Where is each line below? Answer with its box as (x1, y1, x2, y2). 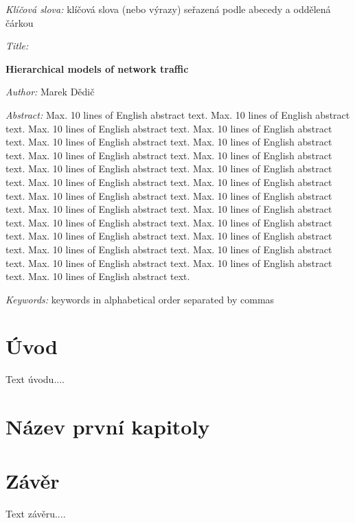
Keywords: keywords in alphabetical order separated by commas (5, 292, 275, 306)
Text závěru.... (5, 506, 66, 520)
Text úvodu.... (5, 372, 65, 386)
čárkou (5, 15, 34, 30)
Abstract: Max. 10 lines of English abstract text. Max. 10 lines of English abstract (5, 107, 350, 121)
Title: (5, 38, 29, 53)
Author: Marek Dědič (5, 84, 95, 99)
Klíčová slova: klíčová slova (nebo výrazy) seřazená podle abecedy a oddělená (5, 2, 331, 16)
